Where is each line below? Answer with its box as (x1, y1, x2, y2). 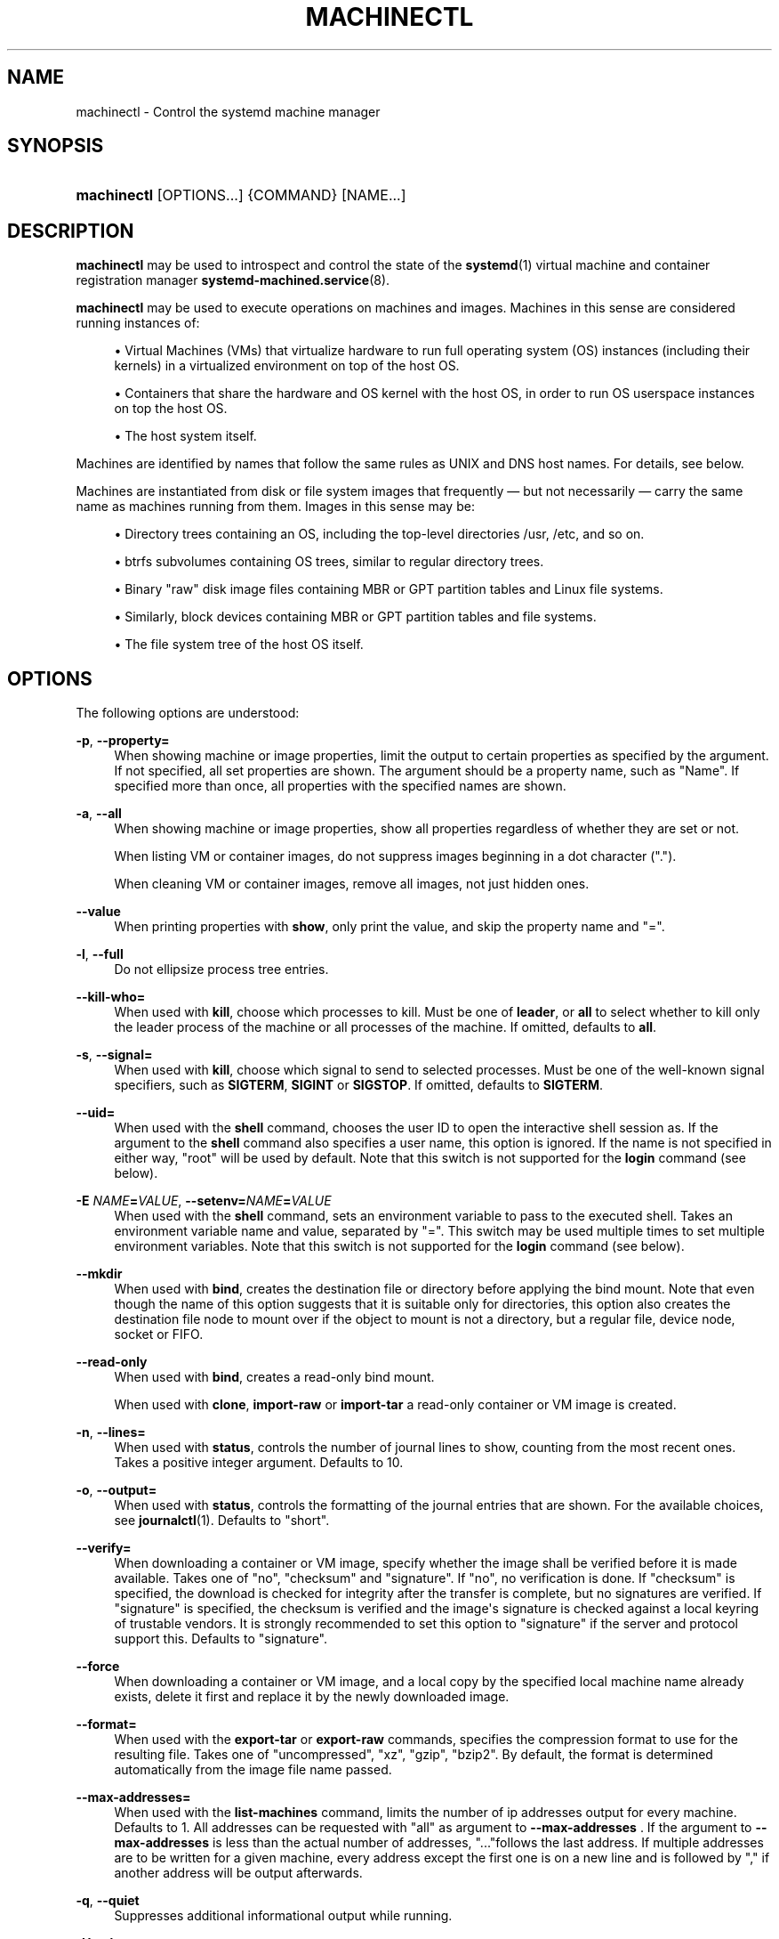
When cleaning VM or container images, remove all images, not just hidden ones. (114, 876, 590, 892)
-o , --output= (76, 1482, 157, 1498)
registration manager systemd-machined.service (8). (76, 272, 390, 288)
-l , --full (76, 946, 124, 962)
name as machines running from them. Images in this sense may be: (76, 499, 475, 515)
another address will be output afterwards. (114, 1865, 363, 1881)
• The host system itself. (114, 428, 257, 444)
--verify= (76, 1540, 132, 1556)
